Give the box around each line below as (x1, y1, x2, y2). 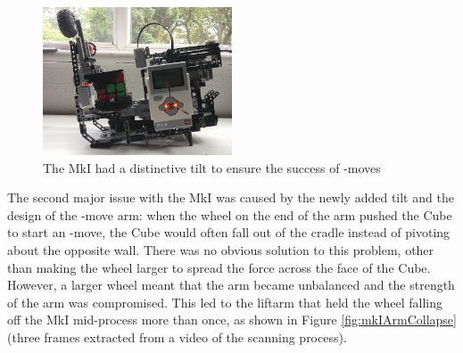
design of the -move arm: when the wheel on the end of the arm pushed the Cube (7, 205, 452, 224)
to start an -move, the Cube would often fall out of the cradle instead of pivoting (7, 223, 451, 242)
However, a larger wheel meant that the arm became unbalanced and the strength (7, 275, 455, 294)
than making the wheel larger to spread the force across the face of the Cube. (7, 258, 431, 276)
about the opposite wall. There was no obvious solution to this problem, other (7, 241, 434, 259)
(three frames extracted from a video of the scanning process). (7, 327, 347, 346)
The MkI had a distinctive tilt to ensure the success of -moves (43, 158, 381, 176)
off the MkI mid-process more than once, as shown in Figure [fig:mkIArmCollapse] (7, 310, 457, 329)
